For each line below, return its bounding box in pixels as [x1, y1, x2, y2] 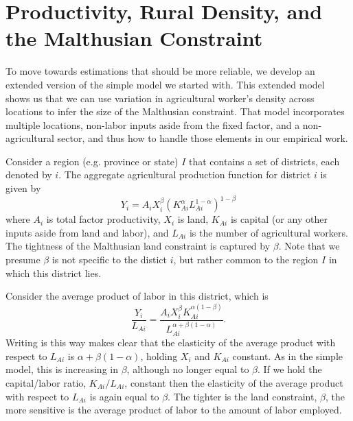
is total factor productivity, [46, 212, 161, 226]
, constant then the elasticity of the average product [124, 375, 343, 389]
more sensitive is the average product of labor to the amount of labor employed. [5, 402, 342, 417]
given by [5, 181, 41, 195]
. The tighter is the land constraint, [168, 389, 317, 403]
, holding [140, 348, 178, 363]
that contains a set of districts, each [189, 154, 340, 168]
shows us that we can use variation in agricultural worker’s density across [5, 91, 315, 105]
